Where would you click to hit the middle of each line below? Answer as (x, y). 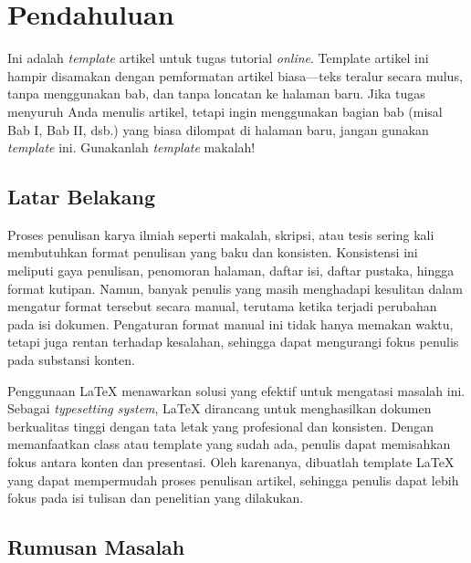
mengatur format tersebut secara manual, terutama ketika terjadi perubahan (222, 306)
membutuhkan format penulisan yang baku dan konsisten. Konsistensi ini (213, 252)
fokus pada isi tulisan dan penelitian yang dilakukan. (156, 498)
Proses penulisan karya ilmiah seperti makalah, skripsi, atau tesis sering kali (221, 234)
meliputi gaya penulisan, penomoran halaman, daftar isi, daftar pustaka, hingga (231, 271)
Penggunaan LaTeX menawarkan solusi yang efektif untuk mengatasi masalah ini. (236, 390)
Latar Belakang (82, 197)
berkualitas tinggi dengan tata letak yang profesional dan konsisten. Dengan (220, 426)
